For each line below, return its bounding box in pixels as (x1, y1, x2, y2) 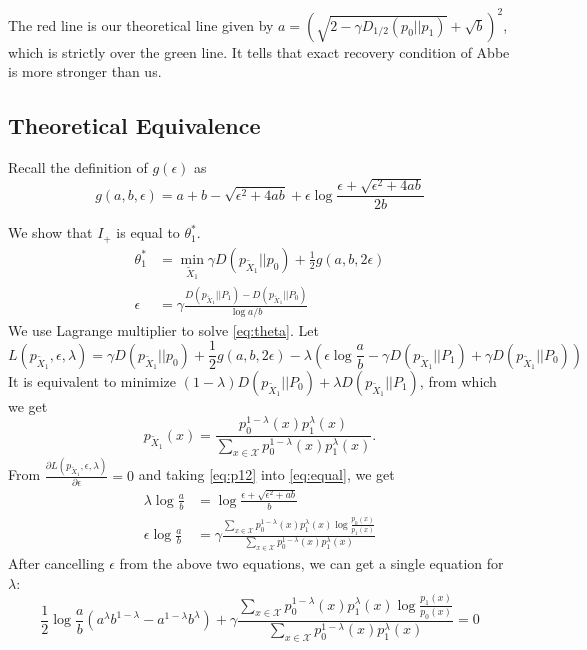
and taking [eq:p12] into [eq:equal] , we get (138, 464, 395, 485)
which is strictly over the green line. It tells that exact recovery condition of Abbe (8, 41, 510, 62)
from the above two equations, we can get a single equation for (119, 553, 504, 574)
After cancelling (8, 553, 105, 574)
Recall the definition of (8, 156, 148, 177)
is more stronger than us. (8, 61, 162, 82)
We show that (8, 222, 93, 243)
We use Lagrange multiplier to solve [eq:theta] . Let (8, 319, 319, 340)
